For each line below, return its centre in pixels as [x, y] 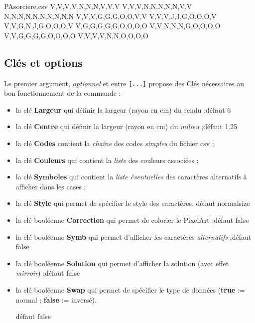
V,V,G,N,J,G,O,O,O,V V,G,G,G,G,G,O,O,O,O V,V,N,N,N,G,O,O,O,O [112, 26]
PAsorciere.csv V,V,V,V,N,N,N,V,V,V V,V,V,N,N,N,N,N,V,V [98, 6]
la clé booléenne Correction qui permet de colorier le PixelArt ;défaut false [132, 220]
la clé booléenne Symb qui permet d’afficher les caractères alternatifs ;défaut [133, 237]
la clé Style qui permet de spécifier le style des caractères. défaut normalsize [133, 203]
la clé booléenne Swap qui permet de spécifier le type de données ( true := [130, 289]
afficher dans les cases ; [51, 186]
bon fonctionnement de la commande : [63, 93]
